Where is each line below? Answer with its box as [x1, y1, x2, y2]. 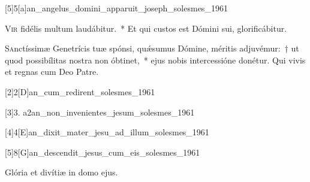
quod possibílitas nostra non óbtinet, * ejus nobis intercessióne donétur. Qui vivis [5, 53, 306, 66]
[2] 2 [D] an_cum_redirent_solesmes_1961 [5, 85, 155, 98]
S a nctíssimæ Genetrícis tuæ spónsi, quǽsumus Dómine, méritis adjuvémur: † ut [5, 42, 299, 54]
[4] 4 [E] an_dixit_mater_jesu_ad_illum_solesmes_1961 [5, 126, 209, 138]
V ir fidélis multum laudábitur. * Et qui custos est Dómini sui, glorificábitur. [5, 22, 287, 34]
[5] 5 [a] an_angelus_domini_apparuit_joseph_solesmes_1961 [5, 2, 228, 14]
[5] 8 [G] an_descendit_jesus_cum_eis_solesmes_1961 [5, 145, 200, 158]
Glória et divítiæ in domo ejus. [5, 166, 118, 178]
